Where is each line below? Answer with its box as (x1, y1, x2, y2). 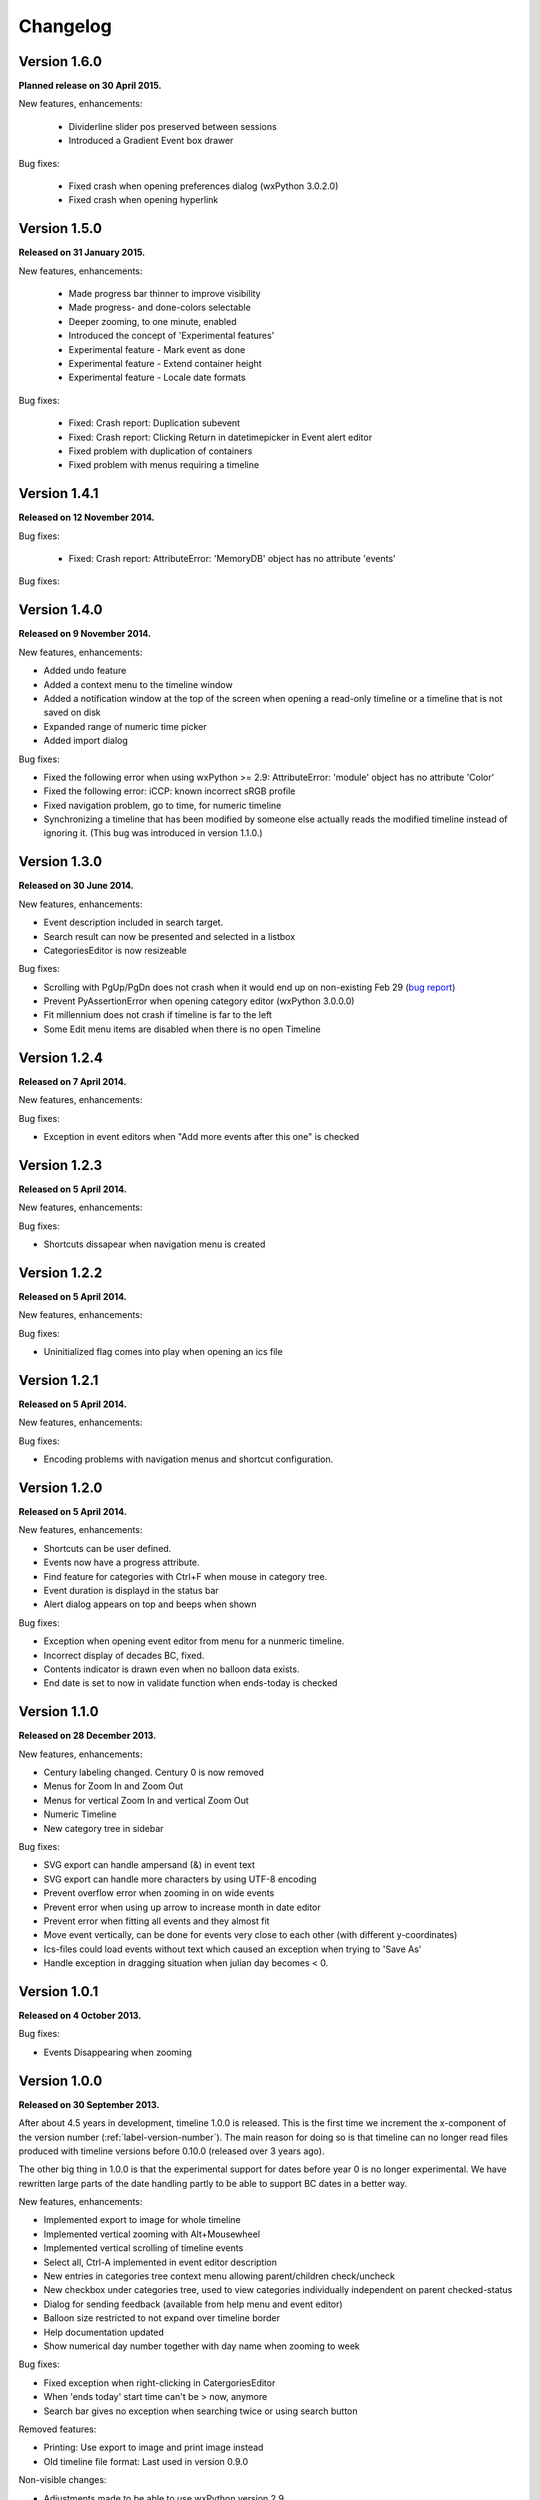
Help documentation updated (43, 2326, 164, 2338)
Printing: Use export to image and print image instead (43, 2441, 264, 2454)
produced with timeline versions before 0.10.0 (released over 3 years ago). (18, 2145, 325, 2157)
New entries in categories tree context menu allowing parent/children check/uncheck (43, 2270, 395, 2282)
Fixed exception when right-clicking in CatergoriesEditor (43, 2376, 276, 2389)
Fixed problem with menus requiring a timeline (68, 459, 260, 471)
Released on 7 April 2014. (18, 1075, 127, 1087)
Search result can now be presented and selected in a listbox (43, 930, 296, 942)
